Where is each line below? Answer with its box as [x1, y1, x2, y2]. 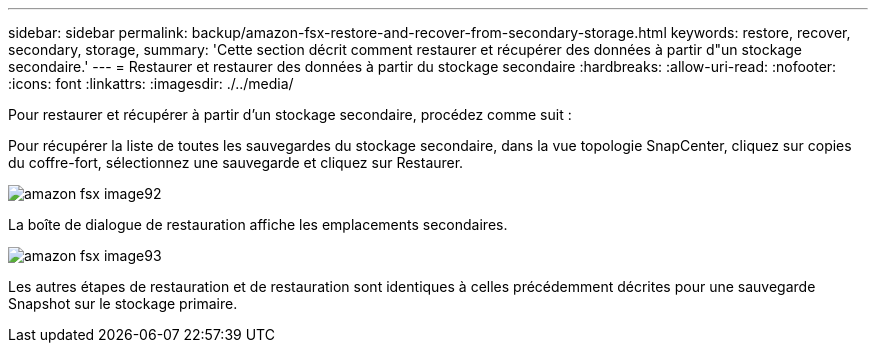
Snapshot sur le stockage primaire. [8, 295, 238, 312]
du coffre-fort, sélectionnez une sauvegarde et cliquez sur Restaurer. [8, 154, 464, 171]
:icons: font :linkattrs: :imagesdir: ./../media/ [8, 75, 294, 92]
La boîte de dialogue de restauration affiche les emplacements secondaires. [8, 216, 508, 233]
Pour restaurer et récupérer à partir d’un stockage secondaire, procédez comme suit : [8, 106, 572, 123]
